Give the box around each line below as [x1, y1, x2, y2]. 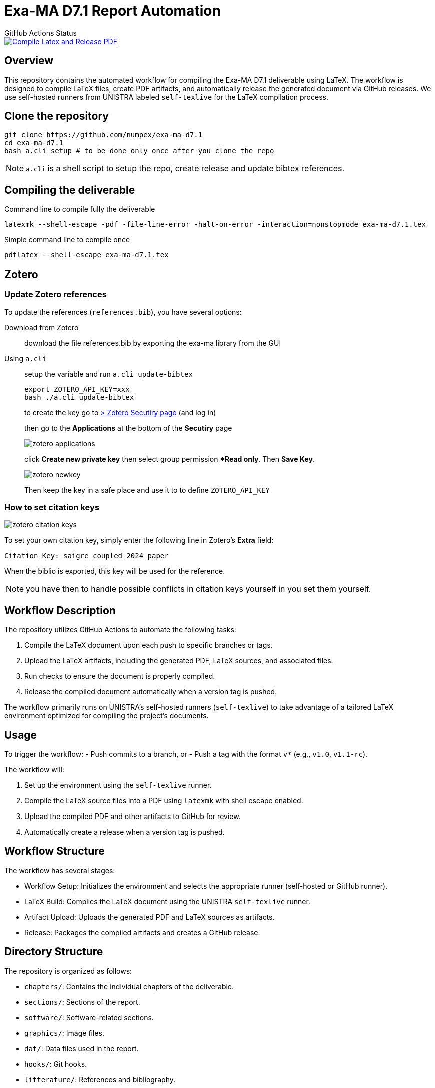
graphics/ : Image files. [24, 1028, 104, 1037]
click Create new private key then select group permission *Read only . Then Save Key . [24, 454, 315, 463]
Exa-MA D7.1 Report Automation [4, 2, 221, 19]
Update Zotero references [4, 289, 107, 300]
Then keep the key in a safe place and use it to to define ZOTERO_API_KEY [24, 485, 270, 494]
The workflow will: [4, 765, 64, 774]
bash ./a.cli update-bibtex [24, 393, 134, 401]
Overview [4, 54, 54, 67]
